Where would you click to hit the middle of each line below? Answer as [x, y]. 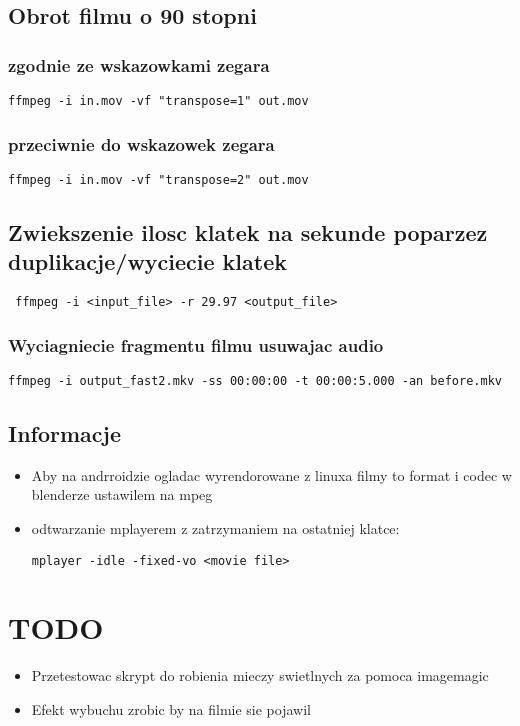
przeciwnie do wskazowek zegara [141, 143]
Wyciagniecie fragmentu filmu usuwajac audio [196, 344]
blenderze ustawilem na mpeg [122, 494]
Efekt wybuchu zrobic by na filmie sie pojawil [171, 709]
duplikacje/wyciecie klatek [148, 261]
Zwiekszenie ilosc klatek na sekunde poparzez [248, 231]
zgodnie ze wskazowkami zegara [139, 64]
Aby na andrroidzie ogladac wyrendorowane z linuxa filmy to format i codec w [271, 474]
